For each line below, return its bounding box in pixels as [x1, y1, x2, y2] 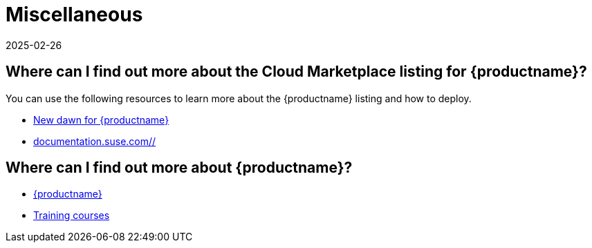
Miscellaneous [6, 3, 143, 26]
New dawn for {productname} [33, 113, 169, 126]
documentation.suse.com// [33, 135, 156, 147]
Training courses [33, 209, 110, 222]
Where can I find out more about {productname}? [6, 159, 353, 177]
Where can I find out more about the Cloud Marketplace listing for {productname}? [6, 63, 587, 81]
